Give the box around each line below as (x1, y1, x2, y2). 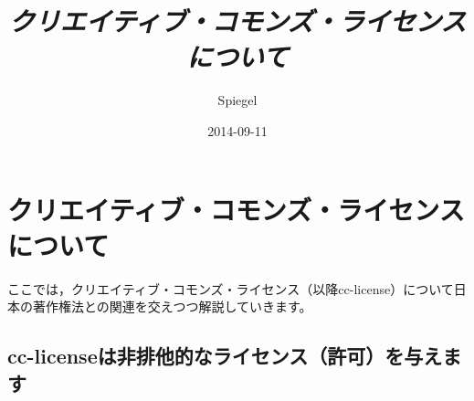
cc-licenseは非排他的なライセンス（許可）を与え (7, 342, 443, 370)
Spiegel (217, 90, 258, 110)
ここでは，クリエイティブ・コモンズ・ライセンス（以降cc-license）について (7, 279, 454, 298)
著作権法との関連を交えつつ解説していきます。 (32, 297, 312, 316)
